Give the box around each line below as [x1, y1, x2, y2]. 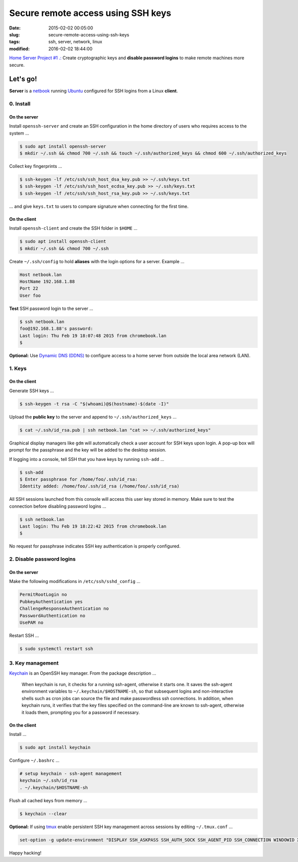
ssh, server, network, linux [48, 39, 103, 45]
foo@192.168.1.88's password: [19, 326, 93, 331]
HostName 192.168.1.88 [19, 279, 75, 284]
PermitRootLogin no [19, 592, 67, 597]
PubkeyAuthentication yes [19, 598, 83, 604]
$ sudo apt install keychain [19, 744, 91, 750]
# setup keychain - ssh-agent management [19, 770, 122, 776]
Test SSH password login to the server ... [9, 305, 94, 311]
